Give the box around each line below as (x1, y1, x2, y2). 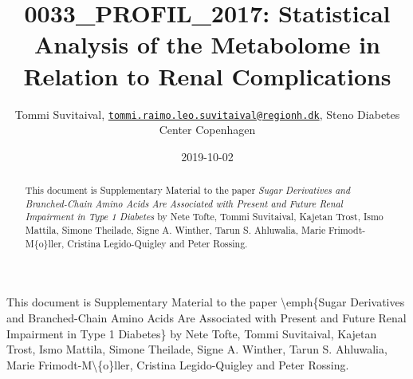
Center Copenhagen (159, 121, 256, 138)
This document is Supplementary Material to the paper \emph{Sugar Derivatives (6, 294, 405, 310)
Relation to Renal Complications (23, 59, 391, 92)
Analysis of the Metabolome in (34, 28, 380, 61)
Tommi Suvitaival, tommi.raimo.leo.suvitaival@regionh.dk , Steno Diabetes (14, 105, 400, 122)
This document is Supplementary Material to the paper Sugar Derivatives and (25, 184, 351, 197)
